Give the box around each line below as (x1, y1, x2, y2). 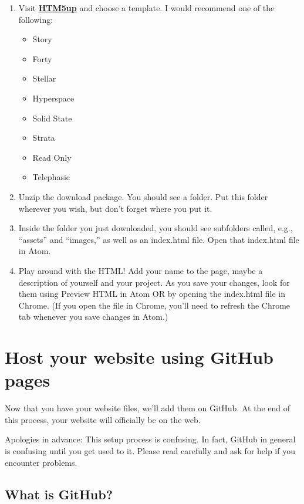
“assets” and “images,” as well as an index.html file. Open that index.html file (18, 233, 299, 245)
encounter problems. (5, 456, 77, 468)
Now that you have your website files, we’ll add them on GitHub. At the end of (5, 402, 290, 414)
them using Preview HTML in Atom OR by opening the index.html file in (18, 287, 285, 300)
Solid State (32, 111, 72, 124)
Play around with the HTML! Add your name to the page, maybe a (18, 264, 263, 276)
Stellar (32, 72, 56, 84)
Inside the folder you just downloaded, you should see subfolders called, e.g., (18, 222, 293, 234)
